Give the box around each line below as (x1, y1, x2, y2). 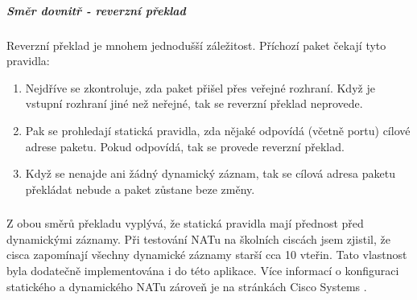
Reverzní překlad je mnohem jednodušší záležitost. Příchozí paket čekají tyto (6, 36, 386, 53)
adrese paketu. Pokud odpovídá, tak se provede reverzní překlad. (25, 138, 345, 154)
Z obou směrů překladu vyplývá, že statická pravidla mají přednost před (6, 215, 364, 232)
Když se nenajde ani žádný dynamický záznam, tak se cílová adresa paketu (25, 165, 395, 182)
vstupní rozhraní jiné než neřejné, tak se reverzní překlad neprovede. (25, 95, 363, 112)
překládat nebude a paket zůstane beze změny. (25, 180, 255, 197)
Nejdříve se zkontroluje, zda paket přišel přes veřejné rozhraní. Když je (25, 79, 375, 96)
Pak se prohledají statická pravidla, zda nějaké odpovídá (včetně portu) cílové (25, 121, 411, 138)
